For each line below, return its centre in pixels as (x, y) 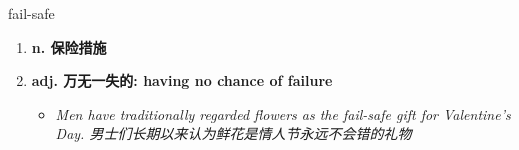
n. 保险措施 (69, 46)
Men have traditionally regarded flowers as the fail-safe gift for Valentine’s (283, 113)
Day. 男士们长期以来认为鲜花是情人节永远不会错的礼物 (233, 133)
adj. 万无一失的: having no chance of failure (182, 80)
